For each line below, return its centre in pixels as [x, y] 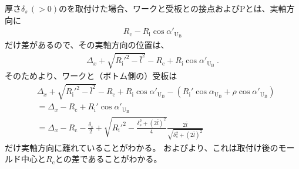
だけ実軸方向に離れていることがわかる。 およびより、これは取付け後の [142, 147]
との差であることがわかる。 [108, 159]
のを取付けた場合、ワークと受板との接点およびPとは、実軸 [173, 8]
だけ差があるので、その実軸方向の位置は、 [87, 45]
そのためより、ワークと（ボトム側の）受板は [91, 76]
